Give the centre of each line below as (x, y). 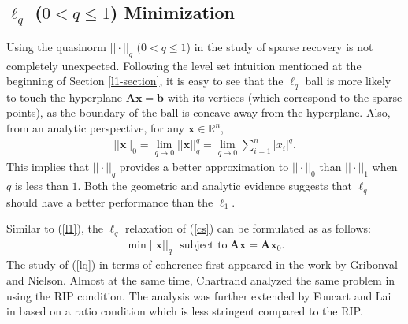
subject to (204, 245)
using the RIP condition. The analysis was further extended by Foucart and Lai (199, 295)
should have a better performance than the (110, 201)
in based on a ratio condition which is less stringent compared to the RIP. (185, 311)
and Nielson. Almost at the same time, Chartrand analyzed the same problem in (201, 280)
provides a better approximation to (204, 167)
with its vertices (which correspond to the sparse (285, 97)
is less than (41, 186)
